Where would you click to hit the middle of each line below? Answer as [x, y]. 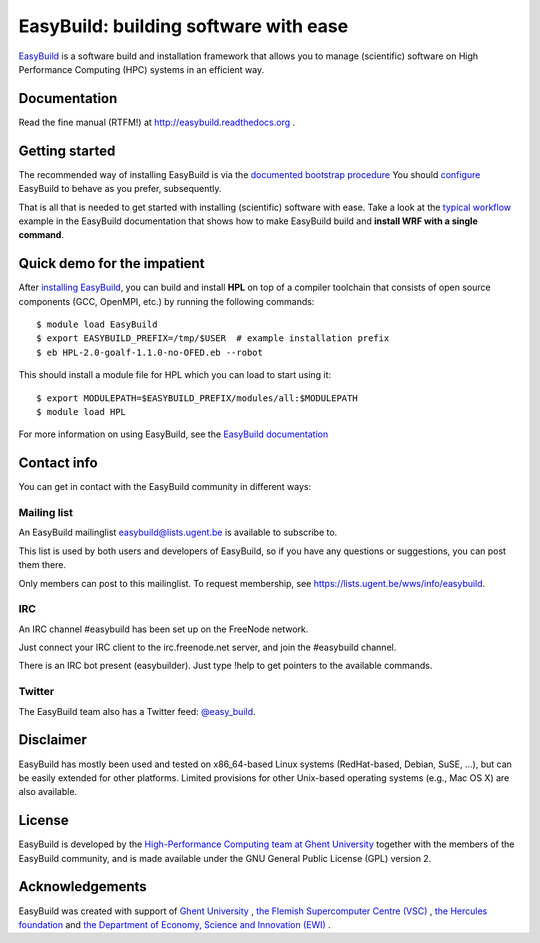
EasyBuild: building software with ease [183, 26]
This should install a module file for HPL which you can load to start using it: [175, 375]
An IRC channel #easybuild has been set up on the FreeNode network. [163, 629]
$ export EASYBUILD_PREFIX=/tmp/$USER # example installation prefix [213, 338]
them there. [42, 565]
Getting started [67, 150]
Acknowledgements [82, 886]
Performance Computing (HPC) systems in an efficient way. [141, 69]
